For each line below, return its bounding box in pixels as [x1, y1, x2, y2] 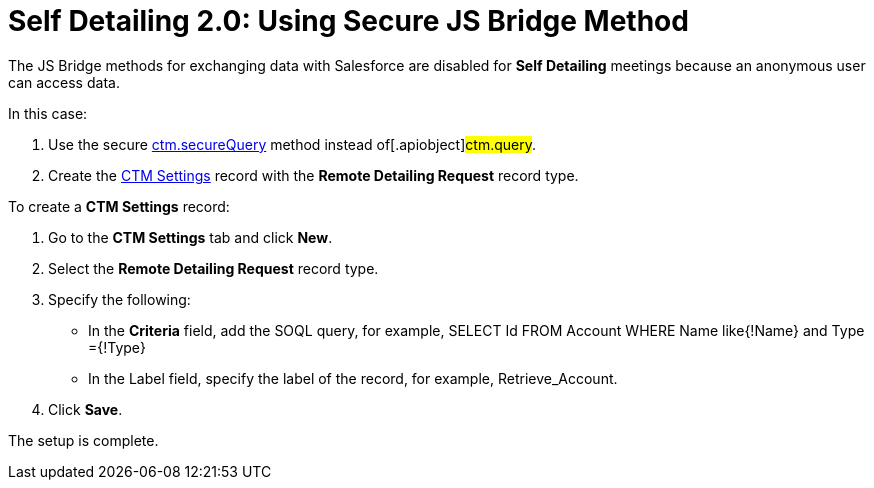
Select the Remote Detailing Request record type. [48, 259, 379, 277]
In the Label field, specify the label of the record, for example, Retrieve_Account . [88, 369, 618, 387]
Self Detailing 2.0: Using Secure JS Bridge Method [8, 4, 689, 38]
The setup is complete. [8, 431, 159, 449]
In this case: [8, 104, 88, 122]
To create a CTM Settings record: [8, 197, 230, 215]
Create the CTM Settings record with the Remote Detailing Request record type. [48, 166, 579, 184]
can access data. [8, 73, 120, 91]
